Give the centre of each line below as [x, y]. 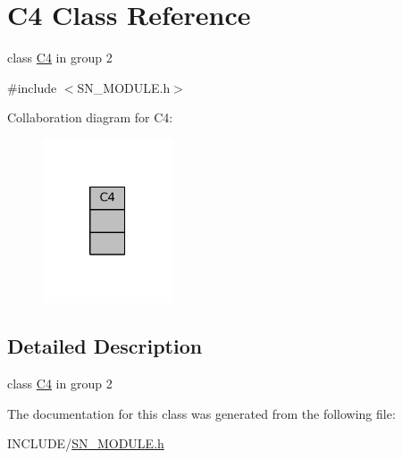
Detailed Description [105, 346]
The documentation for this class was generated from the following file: [201, 413]
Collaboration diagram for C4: [90, 117]
